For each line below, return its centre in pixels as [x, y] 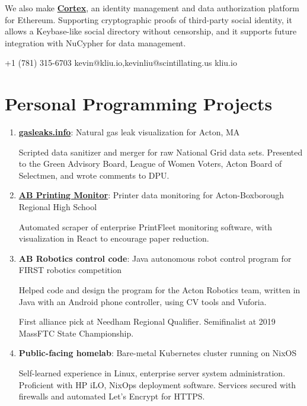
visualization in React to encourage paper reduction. [114, 238]
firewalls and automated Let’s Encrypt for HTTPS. [112, 396]
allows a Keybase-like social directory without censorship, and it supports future [151, 31]
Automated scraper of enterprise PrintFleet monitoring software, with [145, 226]
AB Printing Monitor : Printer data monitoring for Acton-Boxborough [151, 195]
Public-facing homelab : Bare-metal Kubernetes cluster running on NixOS [158, 353]
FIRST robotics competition [70, 270]
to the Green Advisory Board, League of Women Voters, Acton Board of [150, 164]
